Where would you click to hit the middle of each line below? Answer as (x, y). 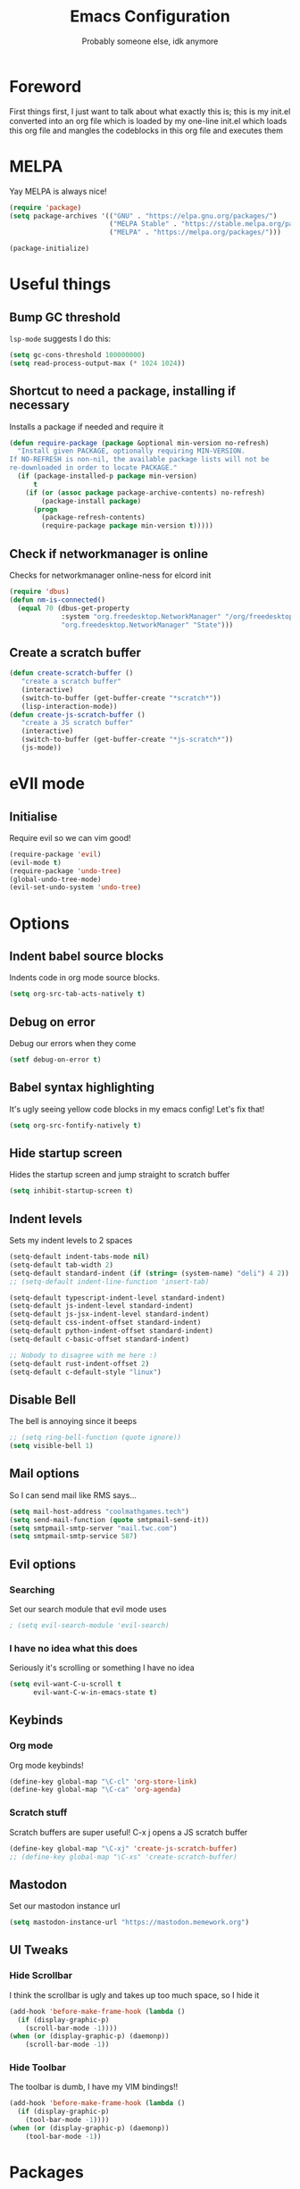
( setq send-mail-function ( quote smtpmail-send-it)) (109, 1519)
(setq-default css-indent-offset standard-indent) (105, 1323)
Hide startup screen (66, 1153)
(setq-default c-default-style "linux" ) (86, 1372)
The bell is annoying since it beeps (73, 1421)
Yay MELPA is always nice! (58, 191)
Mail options (45, 1473)
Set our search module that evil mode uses (88, 1609)
